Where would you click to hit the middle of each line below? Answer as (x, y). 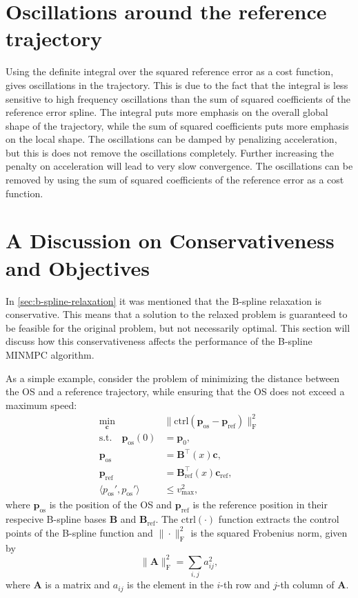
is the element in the (170, 585)
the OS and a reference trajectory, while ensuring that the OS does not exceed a (175, 391)
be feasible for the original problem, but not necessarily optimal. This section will (178, 327)
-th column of (306, 585)
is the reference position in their (260, 505)
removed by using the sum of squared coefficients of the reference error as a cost (175, 180)
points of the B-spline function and (79, 532)
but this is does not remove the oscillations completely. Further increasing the (170, 152)
